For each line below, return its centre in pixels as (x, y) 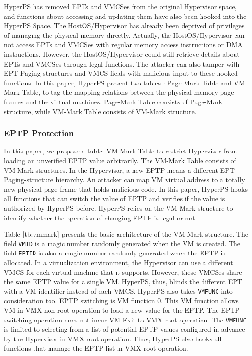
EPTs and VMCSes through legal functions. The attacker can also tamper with (122, 63)
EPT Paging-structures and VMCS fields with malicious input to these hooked (121, 73)
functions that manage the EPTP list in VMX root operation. (96, 348)
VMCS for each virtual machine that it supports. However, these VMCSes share (123, 272)
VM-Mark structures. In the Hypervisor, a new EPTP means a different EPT (119, 170)
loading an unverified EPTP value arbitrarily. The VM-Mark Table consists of (120, 160)
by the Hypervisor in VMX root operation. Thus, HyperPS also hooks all (113, 338)
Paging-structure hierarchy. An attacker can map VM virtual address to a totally (125, 179)
